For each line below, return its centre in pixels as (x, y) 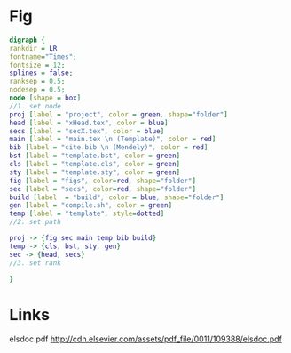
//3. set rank (35, 263)
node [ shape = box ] (45, 98)
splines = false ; (41, 73)
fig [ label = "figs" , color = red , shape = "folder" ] (103, 181)
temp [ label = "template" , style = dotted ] (87, 214)
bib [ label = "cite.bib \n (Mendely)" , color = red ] (109, 148)
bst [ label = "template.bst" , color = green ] (94, 156)
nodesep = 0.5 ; (37, 90)
